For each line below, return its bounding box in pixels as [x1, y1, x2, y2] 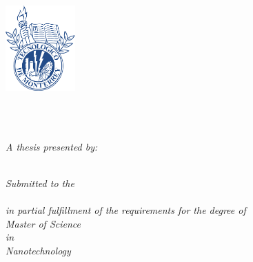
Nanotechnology [6, 243, 71, 257]
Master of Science [6, 216, 81, 230]
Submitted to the [6, 175, 74, 190]
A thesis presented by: [6, 139, 98, 153]
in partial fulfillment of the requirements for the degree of [6, 202, 246, 217]
